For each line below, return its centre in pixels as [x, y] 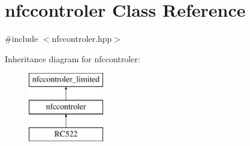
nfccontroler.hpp [82, 39]
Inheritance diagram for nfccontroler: [73, 58]
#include [22, 39]
